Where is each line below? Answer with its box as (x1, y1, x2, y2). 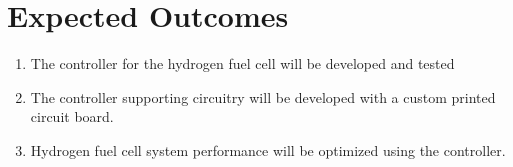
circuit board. (30, 106, 114, 127)
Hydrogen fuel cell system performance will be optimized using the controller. (30, 139, 506, 160)
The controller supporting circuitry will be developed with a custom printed (30, 86, 496, 107)
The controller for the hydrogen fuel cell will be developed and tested (30, 53, 455, 74)
